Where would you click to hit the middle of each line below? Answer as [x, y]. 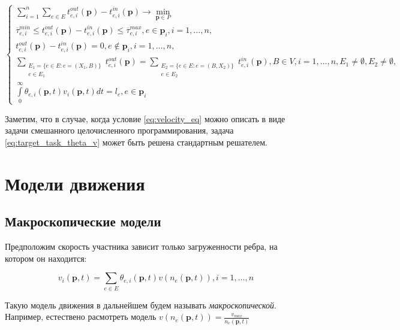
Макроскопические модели [83, 221]
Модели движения [75, 183]
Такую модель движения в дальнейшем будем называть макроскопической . [141, 305]
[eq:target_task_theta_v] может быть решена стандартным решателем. [136, 142]
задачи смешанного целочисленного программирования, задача [119, 130]
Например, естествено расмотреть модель [81, 317]
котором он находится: [46, 258]
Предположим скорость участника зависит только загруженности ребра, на [141, 246]
